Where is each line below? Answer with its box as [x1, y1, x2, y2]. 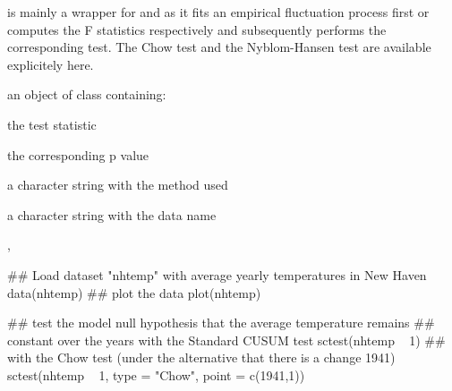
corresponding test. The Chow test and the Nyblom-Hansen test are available [7, 38, 431, 56]
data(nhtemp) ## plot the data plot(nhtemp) [7, 283, 261, 302]
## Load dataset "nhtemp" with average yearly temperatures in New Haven [7, 265, 427, 284]
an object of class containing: [7, 85, 166, 104]
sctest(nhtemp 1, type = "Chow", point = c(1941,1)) [7, 365, 305, 384]
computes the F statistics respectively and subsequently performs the [7, 20, 387, 38]
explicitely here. [7, 55, 94, 73]
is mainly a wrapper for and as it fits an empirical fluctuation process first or [7, 3, 430, 21]
